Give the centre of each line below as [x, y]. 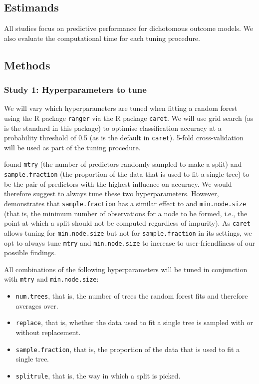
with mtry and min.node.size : [51, 279]
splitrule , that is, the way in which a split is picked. [98, 375]
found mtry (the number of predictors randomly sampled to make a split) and [123, 164]
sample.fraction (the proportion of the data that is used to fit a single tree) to [127, 174]
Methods [27, 65]
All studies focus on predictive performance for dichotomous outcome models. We [129, 28]
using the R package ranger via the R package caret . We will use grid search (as [129, 118]
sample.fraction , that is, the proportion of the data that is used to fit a [128, 349]
